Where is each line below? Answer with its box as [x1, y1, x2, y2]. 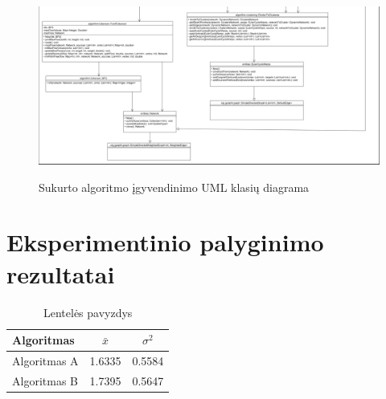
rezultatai [6, 257, 115, 290]
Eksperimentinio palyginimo [6, 226, 324, 259]
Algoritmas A [12, 352, 79, 369]
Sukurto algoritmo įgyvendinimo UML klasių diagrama [39, 178, 310, 195]
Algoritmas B [12, 372, 78, 389]
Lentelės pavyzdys [43, 303, 133, 320]
